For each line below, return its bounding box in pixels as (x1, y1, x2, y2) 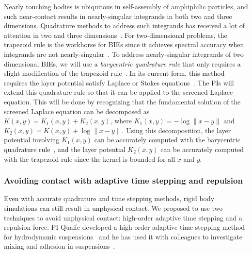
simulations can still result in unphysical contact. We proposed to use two (4, 203, 223, 213)
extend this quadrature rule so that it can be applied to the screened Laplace (4, 87, 233, 97)
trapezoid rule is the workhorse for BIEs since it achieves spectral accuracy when (4, 39, 244, 50)
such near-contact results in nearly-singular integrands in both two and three (4, 11, 232, 21)
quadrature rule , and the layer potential (4, 144, 126, 154)
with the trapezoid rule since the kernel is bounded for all (4, 153, 175, 164)
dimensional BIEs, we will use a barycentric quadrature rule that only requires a (4, 58, 241, 68)
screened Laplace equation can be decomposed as (4, 106, 150, 116)
